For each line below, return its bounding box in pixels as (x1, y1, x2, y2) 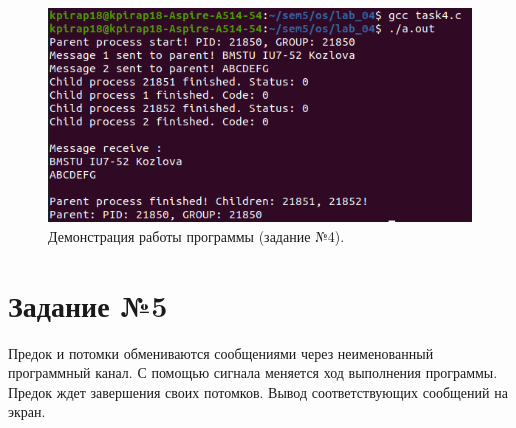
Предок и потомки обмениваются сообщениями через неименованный (8, 342, 434, 363)
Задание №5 (8, 284, 168, 325)
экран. (8, 401, 46, 422)
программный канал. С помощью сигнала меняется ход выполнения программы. (8, 362, 498, 383)
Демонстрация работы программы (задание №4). (48, 225, 345, 246)
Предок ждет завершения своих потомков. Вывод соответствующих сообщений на (8, 381, 508, 402)
